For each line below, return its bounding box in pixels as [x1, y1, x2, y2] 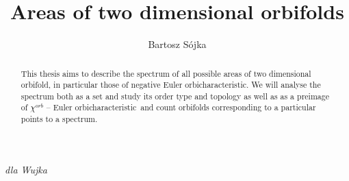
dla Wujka [5, 162, 47, 176]
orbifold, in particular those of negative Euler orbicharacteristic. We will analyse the [21, 79, 321, 90]
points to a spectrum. [21, 113, 98, 125]
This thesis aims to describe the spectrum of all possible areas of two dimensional [21, 67, 311, 79]
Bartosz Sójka [148, 37, 207, 51]
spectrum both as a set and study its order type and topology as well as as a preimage [21, 90, 329, 101]
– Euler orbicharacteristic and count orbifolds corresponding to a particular [46, 101, 316, 113]
